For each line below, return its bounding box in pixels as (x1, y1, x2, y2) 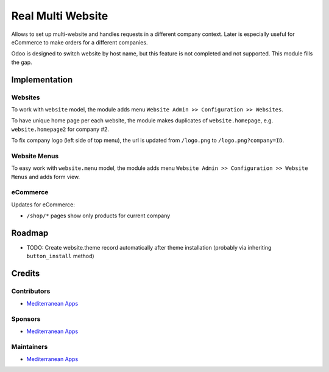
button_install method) (26, 253, 94, 260)
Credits (11, 268, 40, 279)
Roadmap (11, 228, 49, 238)
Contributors (11, 287, 51, 295)
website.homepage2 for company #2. (11, 125, 110, 133)
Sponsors (11, 315, 41, 323)
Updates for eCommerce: (11, 201, 76, 208)
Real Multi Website (11, 9, 108, 23)
